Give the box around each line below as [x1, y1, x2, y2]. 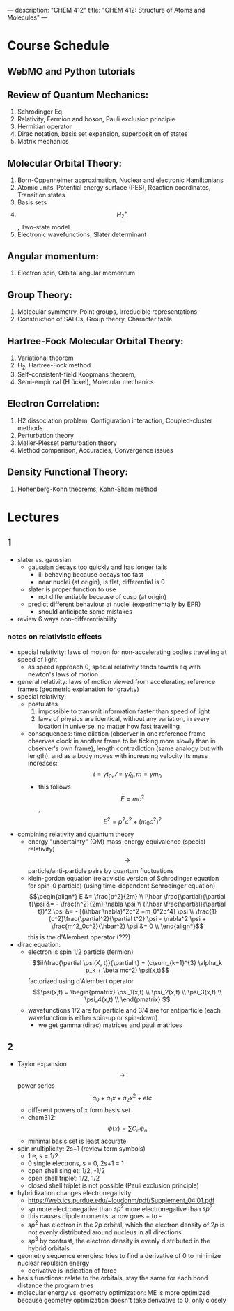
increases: [27, 759, 58, 767]
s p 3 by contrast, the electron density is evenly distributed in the [27, 1236, 210, 1245]
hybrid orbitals [27, 1244, 70, 1252]
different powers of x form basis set [27, 1105, 131, 1114]
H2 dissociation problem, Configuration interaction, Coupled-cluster [17, 416, 213, 425]
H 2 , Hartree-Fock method [17, 361, 91, 371]
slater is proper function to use [27, 585, 116, 593]
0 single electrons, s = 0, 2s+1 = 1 [27, 1159, 124, 1167]
